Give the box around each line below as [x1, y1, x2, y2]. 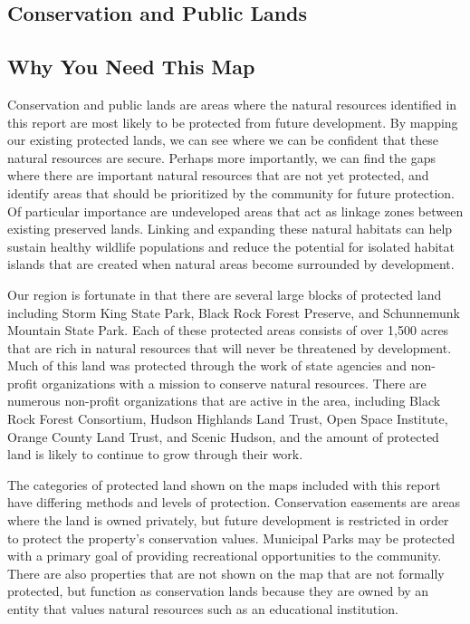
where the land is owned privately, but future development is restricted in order [7, 511, 449, 530]
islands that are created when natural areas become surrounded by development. [7, 254, 455, 274]
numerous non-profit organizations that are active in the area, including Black [7, 391, 441, 410]
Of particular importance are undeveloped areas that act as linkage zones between [7, 201, 464, 220]
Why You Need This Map [7, 53, 255, 81]
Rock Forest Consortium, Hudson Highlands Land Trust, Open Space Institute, [7, 409, 448, 428]
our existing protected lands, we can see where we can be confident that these [7, 130, 438, 149]
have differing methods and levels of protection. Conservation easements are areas [7, 493, 460, 512]
